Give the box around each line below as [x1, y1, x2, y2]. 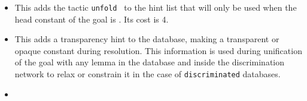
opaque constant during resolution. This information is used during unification [14, 44, 302, 56]
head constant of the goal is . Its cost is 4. [14, 12, 169, 25]
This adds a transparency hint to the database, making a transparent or [14, 33, 279, 45]
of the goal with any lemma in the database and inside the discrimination [14, 56, 285, 68]
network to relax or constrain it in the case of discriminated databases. [14, 68, 281, 80]
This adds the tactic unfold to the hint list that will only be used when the [14, 1, 297, 13]
